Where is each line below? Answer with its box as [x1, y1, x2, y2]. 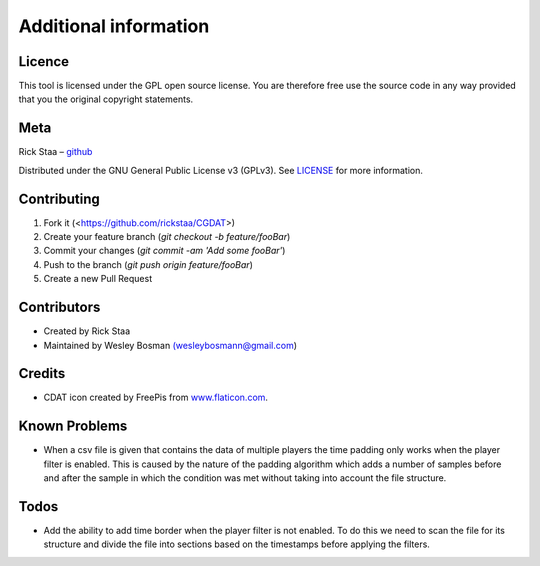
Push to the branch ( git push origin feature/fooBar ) [43, 258, 254, 270]
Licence [18, 53, 70, 70]
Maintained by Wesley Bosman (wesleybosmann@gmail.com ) [43, 339, 298, 351]
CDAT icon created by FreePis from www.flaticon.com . [43, 391, 269, 404]
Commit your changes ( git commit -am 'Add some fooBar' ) [43, 245, 286, 257]
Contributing [18, 190, 100, 207]
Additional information [18, 15, 210, 37]
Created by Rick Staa [43, 325, 131, 337]
